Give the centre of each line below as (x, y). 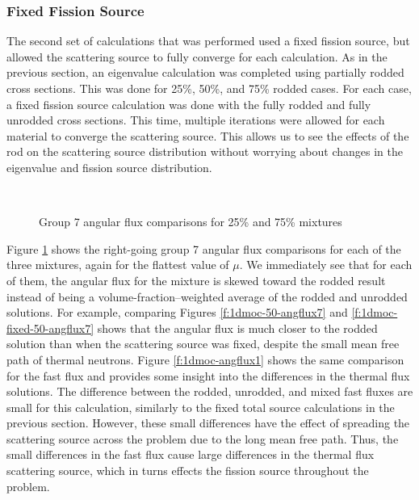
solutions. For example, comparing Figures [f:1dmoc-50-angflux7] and (177, 312)
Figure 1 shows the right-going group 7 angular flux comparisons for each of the (204, 248)
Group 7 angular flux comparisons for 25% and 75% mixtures (191, 222)
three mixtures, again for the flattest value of (118, 265)
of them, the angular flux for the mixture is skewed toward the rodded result (196, 280)
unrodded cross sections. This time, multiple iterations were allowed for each (196, 120)
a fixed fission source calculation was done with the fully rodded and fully (189, 104)
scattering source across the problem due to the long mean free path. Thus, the (203, 438)
